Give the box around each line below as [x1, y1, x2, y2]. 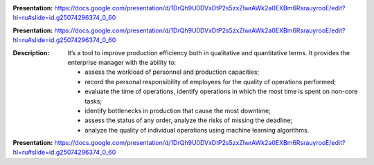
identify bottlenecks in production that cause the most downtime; [84, 106, 271, 115]
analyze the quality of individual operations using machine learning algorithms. [84, 126, 310, 134]
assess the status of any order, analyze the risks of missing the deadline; [84, 116, 293, 124]
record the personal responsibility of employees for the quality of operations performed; [84, 77, 336, 86]
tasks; [84, 97, 103, 105]
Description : [12, 48, 50, 57]
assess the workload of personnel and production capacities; [84, 68, 260, 76]
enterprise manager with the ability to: [67, 58, 177, 66]
